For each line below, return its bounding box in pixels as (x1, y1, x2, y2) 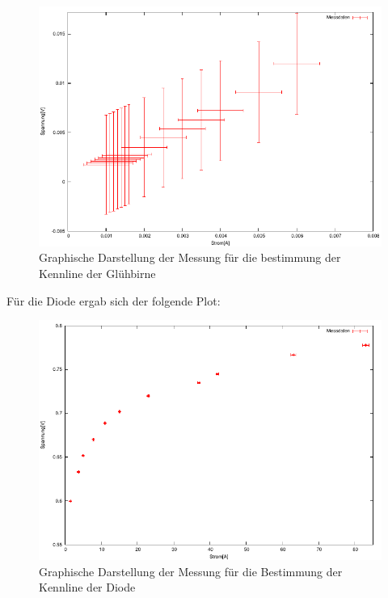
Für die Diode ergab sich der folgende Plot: (6, 292, 221, 309)
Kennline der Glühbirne (39, 264, 156, 281)
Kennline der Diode (39, 579, 136, 596)
